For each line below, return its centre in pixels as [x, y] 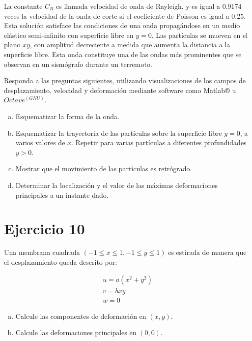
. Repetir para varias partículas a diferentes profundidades [159, 142]
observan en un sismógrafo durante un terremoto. [78, 64]
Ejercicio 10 [44, 229]
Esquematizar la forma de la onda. [67, 116]
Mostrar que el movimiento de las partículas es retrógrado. [104, 169]
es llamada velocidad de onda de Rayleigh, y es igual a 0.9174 [149, 6]
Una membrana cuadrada [42, 252]
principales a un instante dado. [62, 195]
